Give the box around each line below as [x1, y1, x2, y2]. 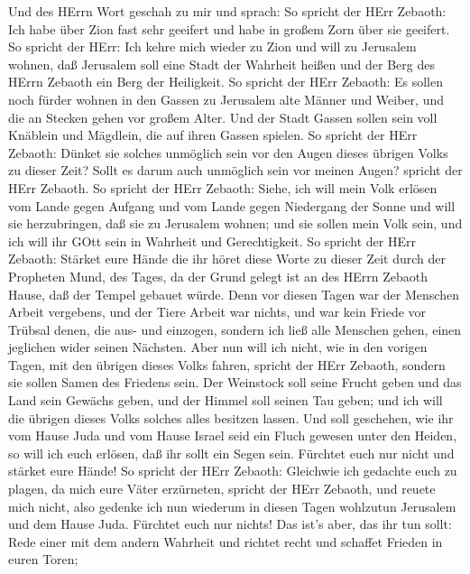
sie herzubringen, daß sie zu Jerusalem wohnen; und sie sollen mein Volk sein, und [8, 214, 463, 233]
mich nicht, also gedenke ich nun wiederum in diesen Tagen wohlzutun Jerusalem [8, 496, 456, 515]
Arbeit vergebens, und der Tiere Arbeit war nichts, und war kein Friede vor [8, 302, 427, 321]
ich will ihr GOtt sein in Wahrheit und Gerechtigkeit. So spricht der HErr [8, 231, 416, 250]
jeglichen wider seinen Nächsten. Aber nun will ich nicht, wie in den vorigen [8, 338, 428, 356]
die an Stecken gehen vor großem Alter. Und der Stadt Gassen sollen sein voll [8, 107, 438, 126]
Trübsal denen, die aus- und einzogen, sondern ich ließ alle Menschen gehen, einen [8, 319, 462, 338]
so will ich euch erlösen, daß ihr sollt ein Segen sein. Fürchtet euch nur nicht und [8, 443, 455, 462]
